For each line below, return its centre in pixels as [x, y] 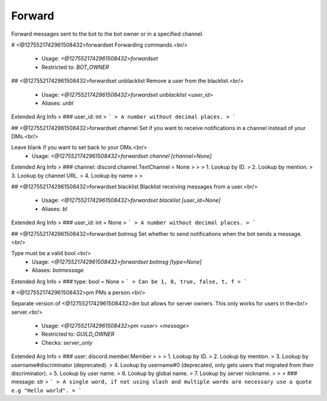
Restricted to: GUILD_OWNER [78, 334]
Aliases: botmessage [58, 270]
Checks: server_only [67, 342]
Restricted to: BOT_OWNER [75, 67]
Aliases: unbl [58, 103]
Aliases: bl [54, 209]
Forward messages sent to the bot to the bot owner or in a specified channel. [107, 34]
